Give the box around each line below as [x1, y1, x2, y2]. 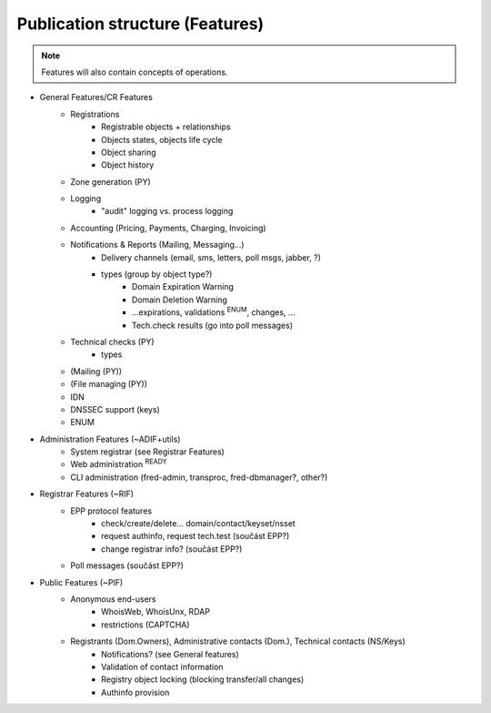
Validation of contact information [101, 661, 224, 672]
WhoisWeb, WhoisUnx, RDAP [101, 606, 211, 617]
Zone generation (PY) [70, 176, 152, 187]
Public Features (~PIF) [39, 576, 124, 587]
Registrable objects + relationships [101, 121, 231, 132]
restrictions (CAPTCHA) [101, 619, 190, 630]
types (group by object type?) [101, 269, 213, 280]
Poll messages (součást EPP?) [70, 560, 184, 571]
